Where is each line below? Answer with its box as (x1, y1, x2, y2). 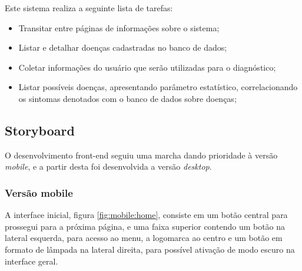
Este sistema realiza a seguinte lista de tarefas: (5, 2, 173, 14)
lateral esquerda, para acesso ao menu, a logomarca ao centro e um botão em (5, 232, 283, 244)
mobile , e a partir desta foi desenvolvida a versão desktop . (5, 160, 212, 173)
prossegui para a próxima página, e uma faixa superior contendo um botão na (5, 220, 286, 232)
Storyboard (5, 121, 75, 139)
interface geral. (5, 255, 58, 267)
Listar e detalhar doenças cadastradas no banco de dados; (18, 41, 227, 54)
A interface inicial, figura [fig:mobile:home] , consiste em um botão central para (5, 209, 288, 221)
